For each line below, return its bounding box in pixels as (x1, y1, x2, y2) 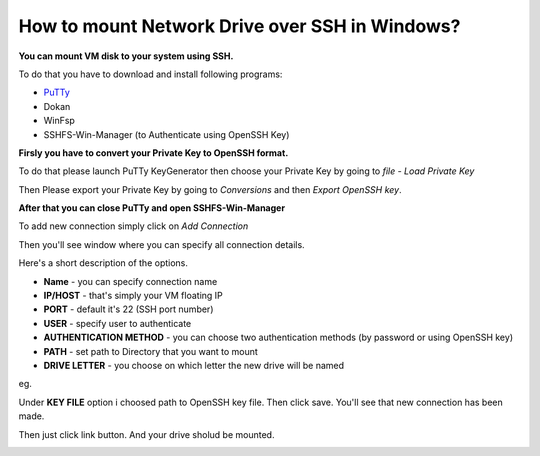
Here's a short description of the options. (18, 257, 189, 269)
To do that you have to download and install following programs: (18, 68, 283, 80)
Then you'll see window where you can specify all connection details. (18, 238, 305, 250)
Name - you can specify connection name (43, 275, 218, 287)
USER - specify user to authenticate (43, 317, 192, 329)
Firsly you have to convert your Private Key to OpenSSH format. (18, 146, 289, 159)
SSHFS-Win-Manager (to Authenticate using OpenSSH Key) (43, 128, 290, 140)
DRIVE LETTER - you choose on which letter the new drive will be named (43, 359, 345, 371)
